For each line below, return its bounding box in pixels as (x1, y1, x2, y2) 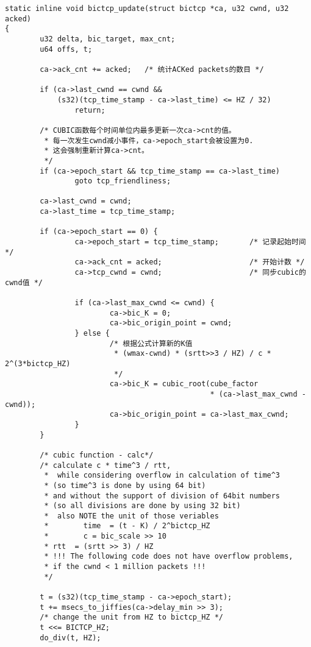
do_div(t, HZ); (40, 633, 101, 642)
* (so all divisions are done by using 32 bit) (44, 501, 241, 511)
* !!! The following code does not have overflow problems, (44, 552, 293, 561)
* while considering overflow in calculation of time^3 (44, 471, 281, 480)
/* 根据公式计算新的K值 (109, 339, 193, 348)
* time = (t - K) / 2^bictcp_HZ (44, 521, 210, 531)
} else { (74, 329, 110, 338)
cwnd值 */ (5, 278, 43, 287)
